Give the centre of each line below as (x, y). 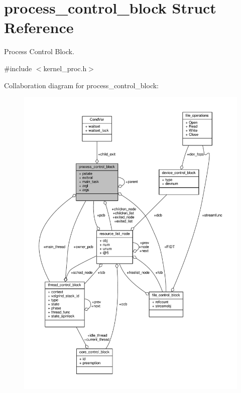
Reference (39, 27)
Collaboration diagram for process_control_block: (81, 85)
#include (18, 68)
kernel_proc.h (65, 68)
